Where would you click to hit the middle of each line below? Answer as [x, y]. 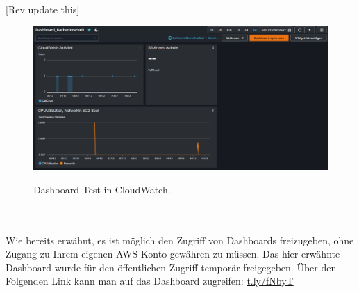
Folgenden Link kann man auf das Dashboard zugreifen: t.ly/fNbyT [150, 281]
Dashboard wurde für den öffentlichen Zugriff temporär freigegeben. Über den [171, 267]
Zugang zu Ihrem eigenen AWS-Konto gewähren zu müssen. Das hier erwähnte [173, 254]
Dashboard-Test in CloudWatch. [102, 189]
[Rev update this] [43, 9]
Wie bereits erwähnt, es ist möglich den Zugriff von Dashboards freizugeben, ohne [180, 240]
